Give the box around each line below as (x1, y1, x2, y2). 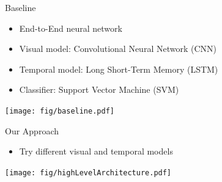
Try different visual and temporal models (19, 145, 173, 158)
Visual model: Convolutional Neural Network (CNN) (19, 42, 216, 55)
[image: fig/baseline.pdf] (5, 106, 114, 115)
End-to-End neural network (19, 21, 122, 34)
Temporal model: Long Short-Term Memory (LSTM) (19, 62, 218, 75)
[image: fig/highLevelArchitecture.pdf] (5, 168, 172, 177)
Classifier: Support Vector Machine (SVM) (19, 83, 179, 96)
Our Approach (5, 124, 59, 137)
